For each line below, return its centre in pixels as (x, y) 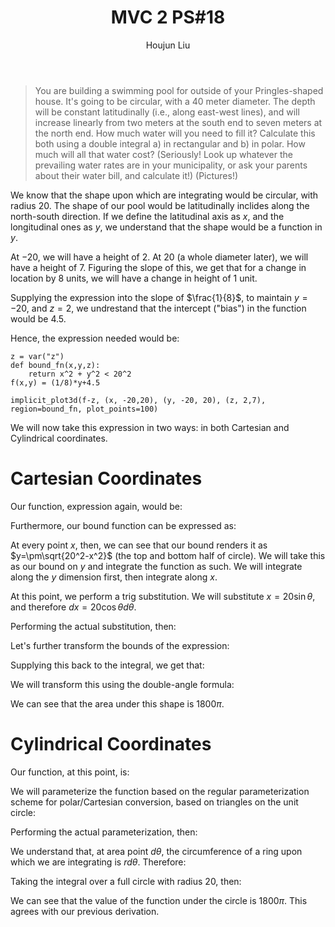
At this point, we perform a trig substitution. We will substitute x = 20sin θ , (163, 596)
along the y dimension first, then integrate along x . (114, 577)
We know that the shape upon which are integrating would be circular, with (164, 195)
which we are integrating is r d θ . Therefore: (98, 862)
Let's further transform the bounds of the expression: (120, 645)
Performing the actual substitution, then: (93, 626)
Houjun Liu (168, 45)
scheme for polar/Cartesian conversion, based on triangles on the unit (154, 802)
